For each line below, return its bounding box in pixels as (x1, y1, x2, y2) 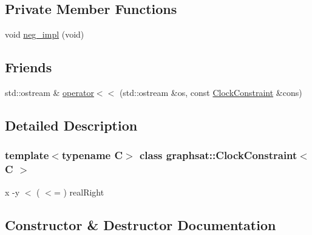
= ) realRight (53, 185, 104, 198)
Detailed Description (5, 115, 138, 134)
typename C (61, 148, 123, 163)
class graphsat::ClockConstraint (139, 148, 297, 163)
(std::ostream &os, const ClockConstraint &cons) (119, 86, 302, 98)
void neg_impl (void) (5, 28, 84, 41)
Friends (5, 58, 52, 77)
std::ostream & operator (5, 86, 94, 98)
